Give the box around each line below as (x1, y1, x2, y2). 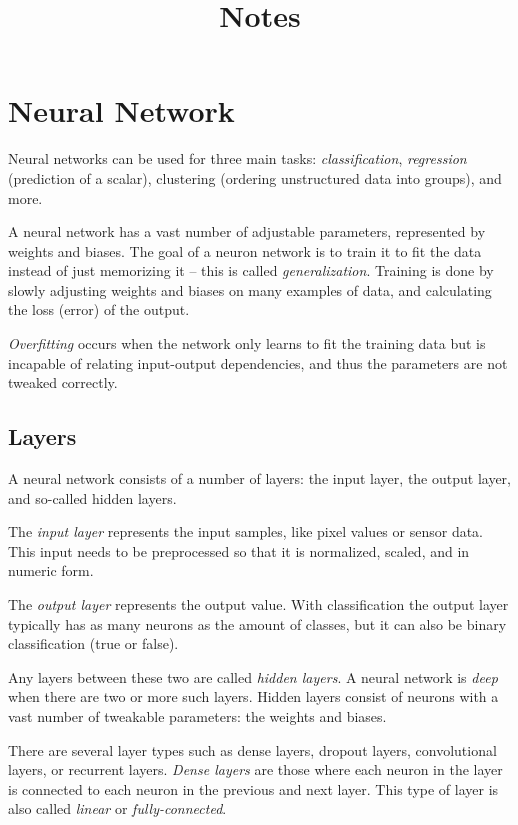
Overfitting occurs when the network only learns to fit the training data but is (8, 333, 486, 354)
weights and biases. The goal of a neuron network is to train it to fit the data (8, 240, 482, 261)
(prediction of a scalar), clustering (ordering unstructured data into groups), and (8, 167, 502, 188)
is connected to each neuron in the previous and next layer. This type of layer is (8, 778, 499, 799)
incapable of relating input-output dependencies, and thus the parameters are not (8, 352, 508, 373)
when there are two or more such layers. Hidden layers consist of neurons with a (8, 686, 499, 707)
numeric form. (8, 560, 94, 581)
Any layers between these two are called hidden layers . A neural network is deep (8, 666, 498, 687)
